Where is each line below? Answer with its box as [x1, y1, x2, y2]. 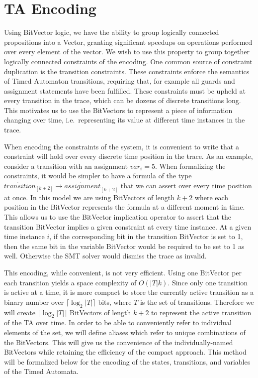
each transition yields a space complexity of [4, 277, 137, 287]
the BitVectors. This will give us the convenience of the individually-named [4, 337, 233, 347]
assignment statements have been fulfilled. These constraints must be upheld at [4, 85, 246, 96]
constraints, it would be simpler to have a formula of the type [4, 170, 192, 181]
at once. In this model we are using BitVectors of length [4, 192, 175, 202]
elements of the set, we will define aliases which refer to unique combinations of [4, 327, 246, 338]
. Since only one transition [168, 277, 248, 287]
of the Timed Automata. [4, 366, 79, 377]
